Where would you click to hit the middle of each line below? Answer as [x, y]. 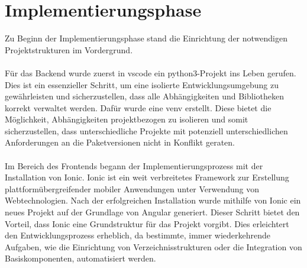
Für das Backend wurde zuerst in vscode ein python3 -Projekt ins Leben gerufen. [151, 72]
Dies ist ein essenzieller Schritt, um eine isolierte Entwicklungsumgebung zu [142, 84]
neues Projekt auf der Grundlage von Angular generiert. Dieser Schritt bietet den [152, 212]
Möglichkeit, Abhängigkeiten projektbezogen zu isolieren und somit [127, 119]
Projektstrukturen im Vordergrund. [69, 49]
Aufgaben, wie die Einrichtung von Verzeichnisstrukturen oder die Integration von [153, 246]
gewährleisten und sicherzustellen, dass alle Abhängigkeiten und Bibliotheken [145, 96]
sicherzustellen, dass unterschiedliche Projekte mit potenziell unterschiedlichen [146, 130]
